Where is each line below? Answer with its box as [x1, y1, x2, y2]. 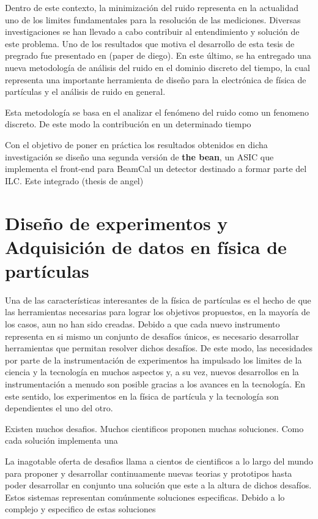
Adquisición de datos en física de [5, 234, 287, 259]
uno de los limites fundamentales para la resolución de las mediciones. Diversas [5, 13, 301, 26]
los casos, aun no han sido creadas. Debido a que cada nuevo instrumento [5, 318, 280, 330]
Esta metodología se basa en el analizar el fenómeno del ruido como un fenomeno [5, 105, 309, 118]
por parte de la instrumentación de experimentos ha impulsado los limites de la [5, 353, 302, 366]
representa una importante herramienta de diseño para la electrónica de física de [5, 73, 306, 86]
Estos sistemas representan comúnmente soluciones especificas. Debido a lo [5, 490, 285, 503]
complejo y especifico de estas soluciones [5, 502, 156, 515]
